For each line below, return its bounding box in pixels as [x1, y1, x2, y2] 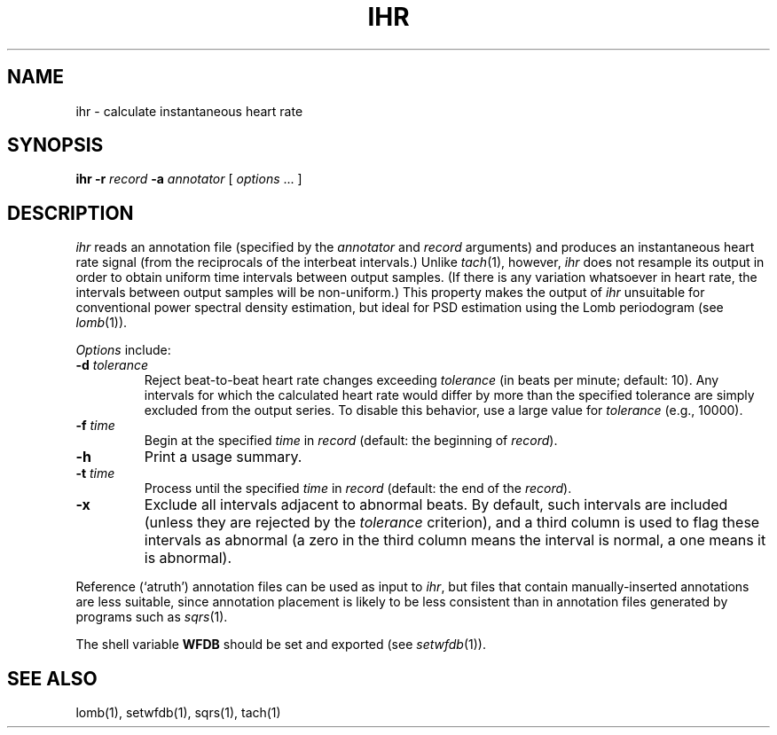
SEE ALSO [7, 667, 98, 690]
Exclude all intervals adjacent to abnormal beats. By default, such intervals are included [144, 496, 728, 514]
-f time [75, 418, 115, 434]
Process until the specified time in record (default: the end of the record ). [144, 481, 572, 497]
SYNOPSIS [7, 134, 104, 157]
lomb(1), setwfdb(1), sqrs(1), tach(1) [75, 705, 281, 721]
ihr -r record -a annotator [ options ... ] [75, 171, 302, 187]
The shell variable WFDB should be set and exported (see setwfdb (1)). [75, 637, 486, 653]
